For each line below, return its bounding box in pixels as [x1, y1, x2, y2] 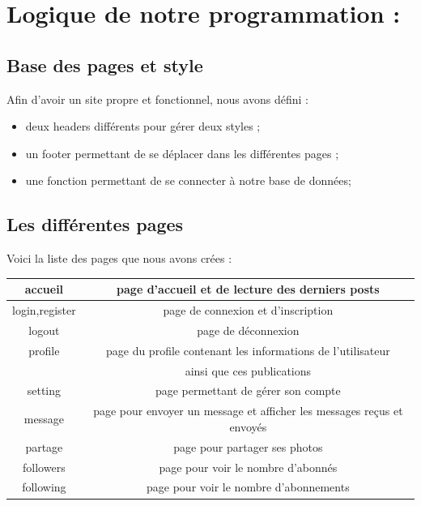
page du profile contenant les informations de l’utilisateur [105, 341, 390, 358]
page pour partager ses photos [173, 438, 323, 455]
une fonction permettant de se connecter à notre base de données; [25, 172, 351, 189]
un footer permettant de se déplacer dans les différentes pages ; [25, 144, 339, 161]
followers [23, 458, 66, 475]
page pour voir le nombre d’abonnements [147, 478, 350, 495]
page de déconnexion [197, 321, 300, 338]
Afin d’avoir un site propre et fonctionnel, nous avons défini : [6, 90, 308, 107]
